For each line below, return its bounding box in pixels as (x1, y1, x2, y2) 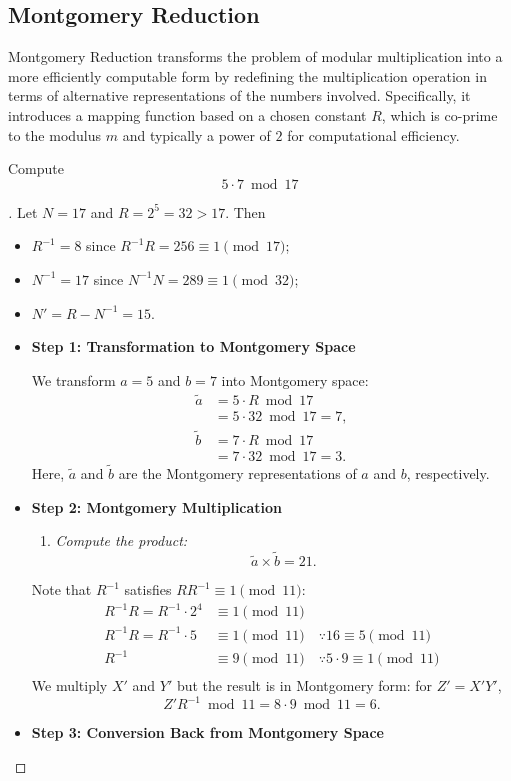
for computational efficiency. (287, 124, 460, 145)
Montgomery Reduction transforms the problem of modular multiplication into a (8, 46, 503, 67)
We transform (31, 369, 116, 390)
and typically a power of (122, 124, 271, 145)
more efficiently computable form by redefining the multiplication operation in (8, 65, 487, 86)
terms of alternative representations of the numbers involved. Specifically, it (8, 85, 471, 106)
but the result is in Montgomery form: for (176, 675, 432, 696)
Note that (31, 579, 92, 600)
